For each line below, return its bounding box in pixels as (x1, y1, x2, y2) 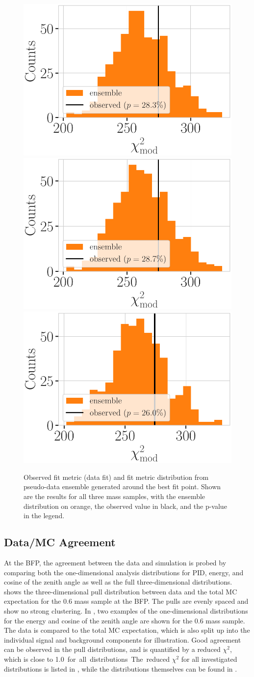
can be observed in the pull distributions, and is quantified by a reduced (4, 644, 221, 654)
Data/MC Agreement (4, 534, 116, 550)
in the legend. (24, 510, 65, 521)
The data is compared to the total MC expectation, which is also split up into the (4, 625, 250, 635)
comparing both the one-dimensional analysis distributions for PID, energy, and (4, 567, 244, 577)
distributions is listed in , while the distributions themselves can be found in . (4, 663, 237, 674)
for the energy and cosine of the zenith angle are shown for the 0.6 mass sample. (4, 615, 245, 625)
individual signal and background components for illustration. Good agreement (4, 634, 241, 645)
